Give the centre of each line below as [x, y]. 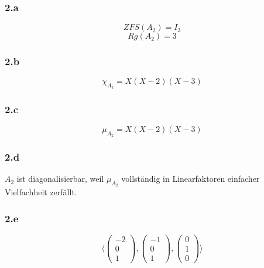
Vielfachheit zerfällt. [41, 192]
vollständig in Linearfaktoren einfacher [191, 179]
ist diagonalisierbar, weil [60, 179]
